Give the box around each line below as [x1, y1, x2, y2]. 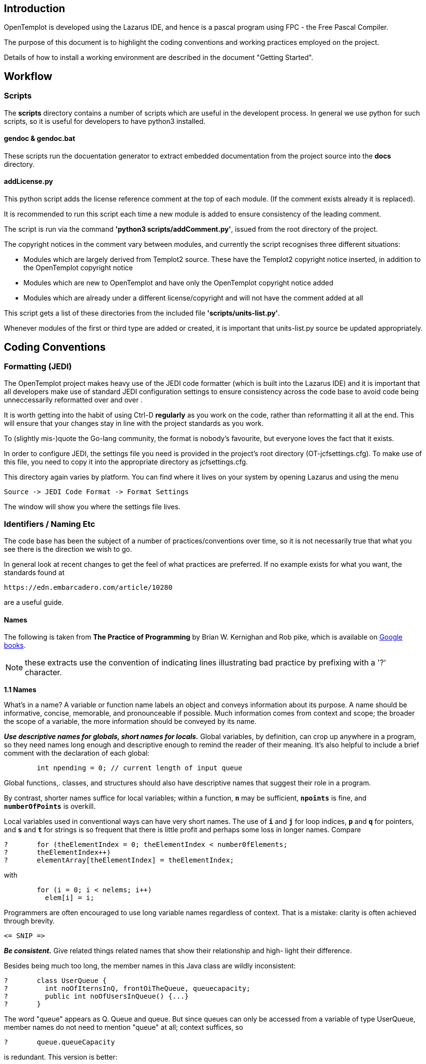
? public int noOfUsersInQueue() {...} [4, 992, 189, 1001]
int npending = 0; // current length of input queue [37, 764, 242, 772]
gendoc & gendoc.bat [4, 134, 76, 143]
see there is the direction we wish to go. [4, 545, 132, 554]
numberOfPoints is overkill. [4, 802, 96, 811]
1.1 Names [4, 685, 37, 694]
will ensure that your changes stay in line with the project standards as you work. [4, 419, 264, 428]
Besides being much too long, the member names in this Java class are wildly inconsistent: [4, 962, 296, 970]
